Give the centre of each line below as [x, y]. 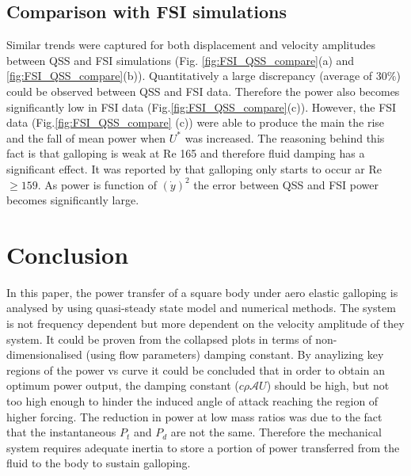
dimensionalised [44, 354]
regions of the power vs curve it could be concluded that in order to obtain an [196, 369]
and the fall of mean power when [86, 137]
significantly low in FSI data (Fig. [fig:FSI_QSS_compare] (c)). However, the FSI [202, 107]
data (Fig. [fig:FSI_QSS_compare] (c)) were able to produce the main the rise [196, 122]
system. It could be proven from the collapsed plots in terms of [159, 339]
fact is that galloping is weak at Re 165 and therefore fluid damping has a [186, 153]
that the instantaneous [61, 432]
